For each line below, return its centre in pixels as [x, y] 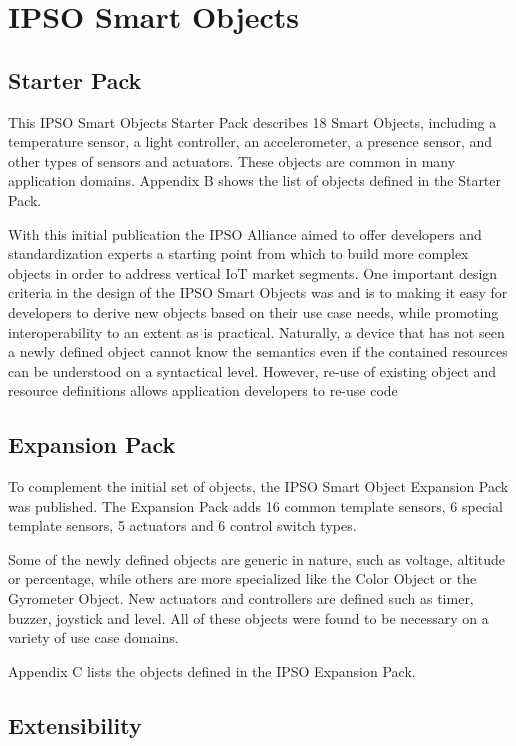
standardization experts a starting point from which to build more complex [238, 253]
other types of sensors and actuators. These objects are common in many [232, 160]
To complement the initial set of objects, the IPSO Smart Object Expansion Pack [258, 486]
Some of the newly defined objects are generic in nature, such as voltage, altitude [256, 558]
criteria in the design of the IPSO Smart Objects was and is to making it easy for [258, 292]
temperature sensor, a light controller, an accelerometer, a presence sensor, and [250, 141]
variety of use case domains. [93, 637]
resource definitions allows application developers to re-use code [203, 390]
